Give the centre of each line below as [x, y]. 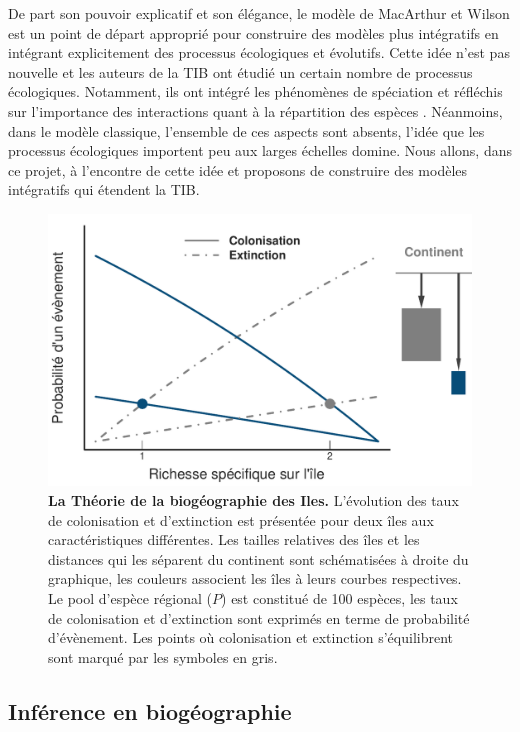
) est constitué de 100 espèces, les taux [339, 597]
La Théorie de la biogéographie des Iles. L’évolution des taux [253, 499]
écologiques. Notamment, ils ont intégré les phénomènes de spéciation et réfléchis [255, 91]
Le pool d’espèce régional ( [130, 597]
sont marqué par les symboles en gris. [163, 656]
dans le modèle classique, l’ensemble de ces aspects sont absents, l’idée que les [246, 130]
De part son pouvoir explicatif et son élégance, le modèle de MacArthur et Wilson [259, 13]
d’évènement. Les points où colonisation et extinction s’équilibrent [250, 637]
